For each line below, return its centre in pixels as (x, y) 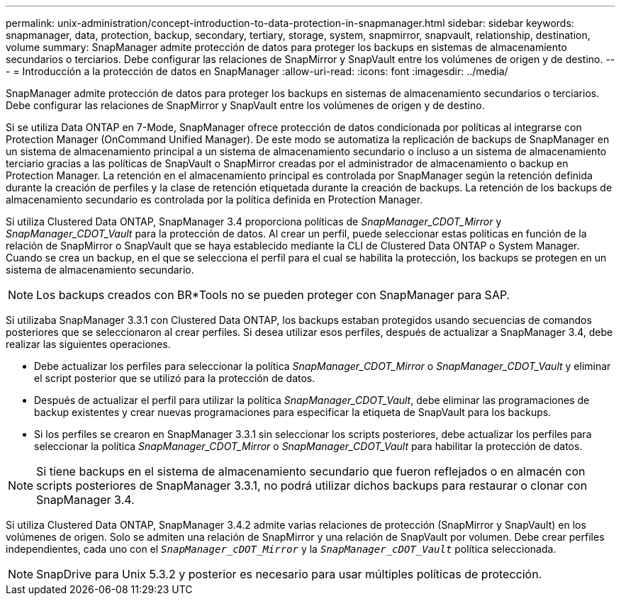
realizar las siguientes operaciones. (88, 344)
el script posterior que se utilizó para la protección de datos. (175, 378)
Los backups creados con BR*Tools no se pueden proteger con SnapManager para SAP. (273, 295)
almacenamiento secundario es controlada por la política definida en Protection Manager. (214, 200)
